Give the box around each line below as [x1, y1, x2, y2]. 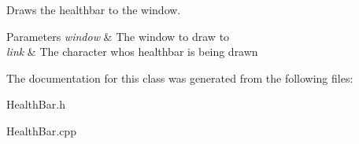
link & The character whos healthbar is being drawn [6, 43, 258, 60]
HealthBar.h [6, 96, 65, 113]
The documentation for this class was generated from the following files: [6, 69, 353, 86]
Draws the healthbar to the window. [6, 2, 181, 17]
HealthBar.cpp [6, 122, 76, 138]
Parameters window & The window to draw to [6, 28, 230, 44]
